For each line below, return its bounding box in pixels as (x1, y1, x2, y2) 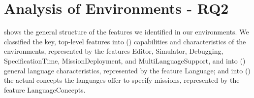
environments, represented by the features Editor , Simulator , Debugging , (4, 46, 223, 56)
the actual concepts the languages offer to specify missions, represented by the (4, 75, 240, 85)
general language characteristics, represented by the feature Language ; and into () (4, 65, 251, 75)
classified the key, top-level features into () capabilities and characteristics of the (4, 36, 246, 46)
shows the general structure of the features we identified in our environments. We (4, 27, 249, 37)
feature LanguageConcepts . (4, 84, 86, 95)
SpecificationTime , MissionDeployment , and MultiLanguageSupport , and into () (4, 55, 246, 65)
